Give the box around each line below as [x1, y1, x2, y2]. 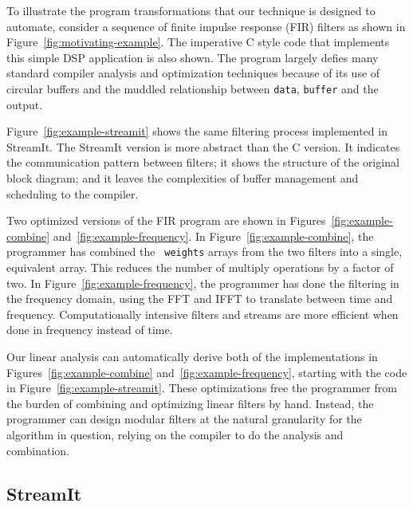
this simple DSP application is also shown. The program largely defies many [6, 49, 379, 65]
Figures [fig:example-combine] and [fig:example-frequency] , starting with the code [6, 364, 407, 380]
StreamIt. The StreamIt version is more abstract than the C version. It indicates [6, 138, 400, 155]
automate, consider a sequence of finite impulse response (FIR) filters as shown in [6, 18, 406, 34]
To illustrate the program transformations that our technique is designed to [6, 2, 376, 18]
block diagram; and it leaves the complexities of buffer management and [6, 170, 359, 186]
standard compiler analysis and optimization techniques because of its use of [6, 65, 380, 81]
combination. [6, 442, 69, 458]
